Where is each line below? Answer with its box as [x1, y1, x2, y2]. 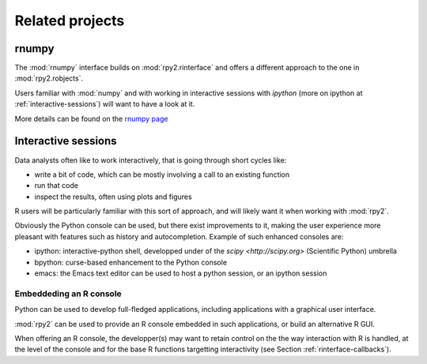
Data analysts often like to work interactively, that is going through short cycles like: [14, 155, 287, 165]
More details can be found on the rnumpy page [14, 114, 168, 123]
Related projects [14, 12, 125, 29]
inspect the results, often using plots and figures [34, 192, 193, 201]
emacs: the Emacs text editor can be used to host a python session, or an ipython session [34, 268, 327, 278]
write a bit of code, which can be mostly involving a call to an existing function [34, 170, 290, 179]
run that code [34, 181, 79, 190]
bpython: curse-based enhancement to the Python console [34, 257, 228, 267]
